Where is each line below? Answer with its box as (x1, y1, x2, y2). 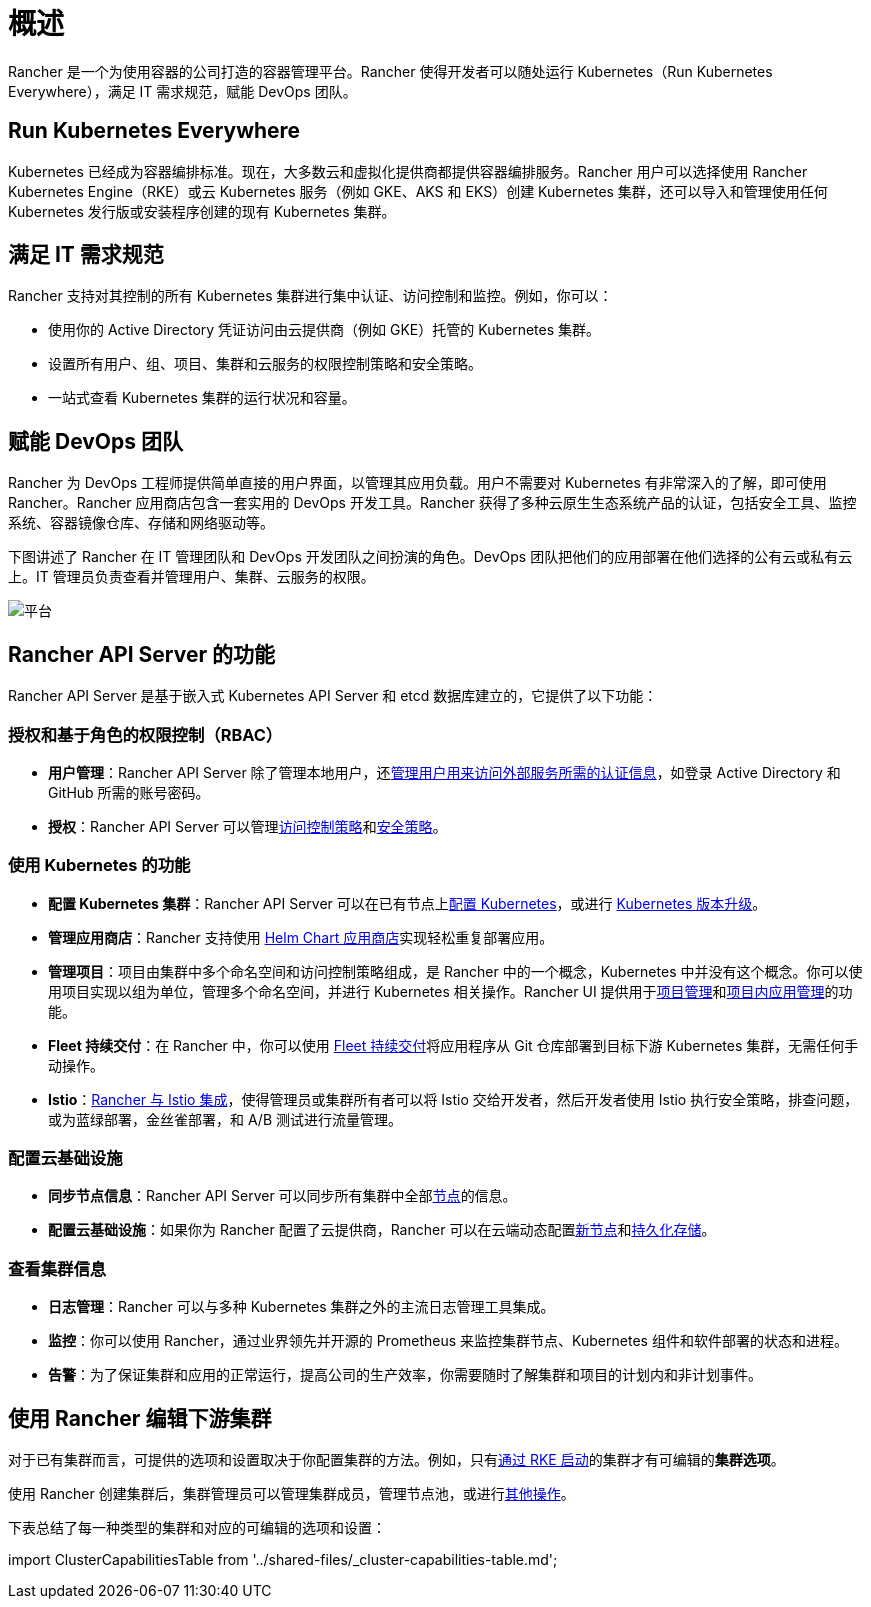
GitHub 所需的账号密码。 (48, 783, 210, 801)
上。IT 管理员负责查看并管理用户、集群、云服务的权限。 (8, 568, 375, 586)
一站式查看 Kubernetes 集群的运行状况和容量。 (48, 389, 356, 407)
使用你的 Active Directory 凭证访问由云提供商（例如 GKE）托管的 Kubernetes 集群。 (48, 321, 601, 339)
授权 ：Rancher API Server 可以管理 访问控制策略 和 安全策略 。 (48, 817, 447, 835)
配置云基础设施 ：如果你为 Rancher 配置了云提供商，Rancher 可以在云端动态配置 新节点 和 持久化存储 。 (48, 1221, 716, 1239)
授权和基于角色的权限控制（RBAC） (8, 724, 283, 745)
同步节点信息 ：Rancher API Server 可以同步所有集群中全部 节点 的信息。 (48, 1187, 517, 1205)
